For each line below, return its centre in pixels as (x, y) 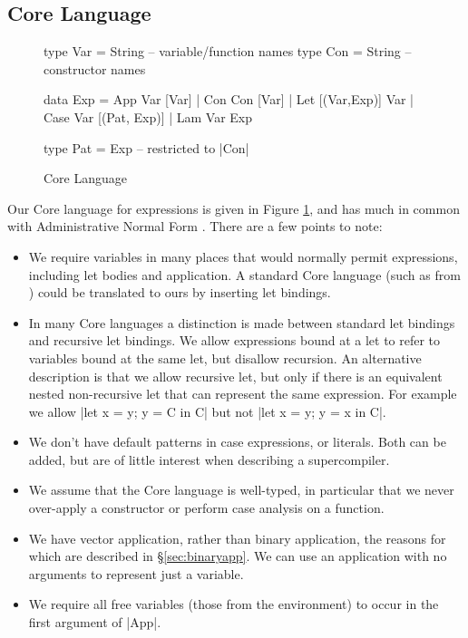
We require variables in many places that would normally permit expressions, (243, 256)
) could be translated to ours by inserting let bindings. (180, 292)
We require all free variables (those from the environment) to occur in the (234, 604)
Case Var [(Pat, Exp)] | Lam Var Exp (148, 116)
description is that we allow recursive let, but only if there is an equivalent (235, 376)
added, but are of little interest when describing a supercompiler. (209, 459)
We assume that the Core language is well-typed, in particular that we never (241, 490)
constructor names (95, 68)
